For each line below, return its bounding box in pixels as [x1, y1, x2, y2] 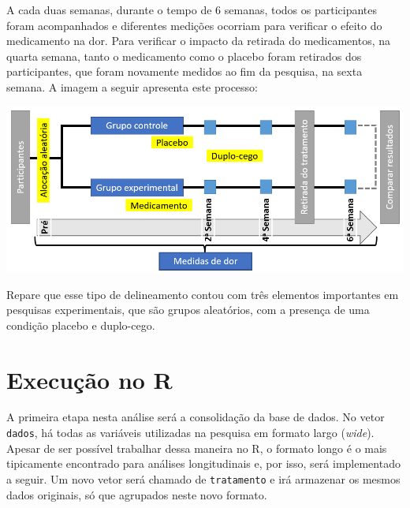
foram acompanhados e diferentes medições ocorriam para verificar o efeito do [6, 17, 382, 33]
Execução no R [6, 363, 173, 395]
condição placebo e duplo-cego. [6, 316, 155, 333]
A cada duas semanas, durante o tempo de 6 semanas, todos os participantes [6, 2, 378, 17]
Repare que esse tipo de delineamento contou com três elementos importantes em [6, 286, 399, 302]
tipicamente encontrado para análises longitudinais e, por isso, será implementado [6, 455, 401, 472]
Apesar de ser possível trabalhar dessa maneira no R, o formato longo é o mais [6, 439, 387, 456]
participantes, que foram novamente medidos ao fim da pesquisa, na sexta [6, 63, 363, 80]
